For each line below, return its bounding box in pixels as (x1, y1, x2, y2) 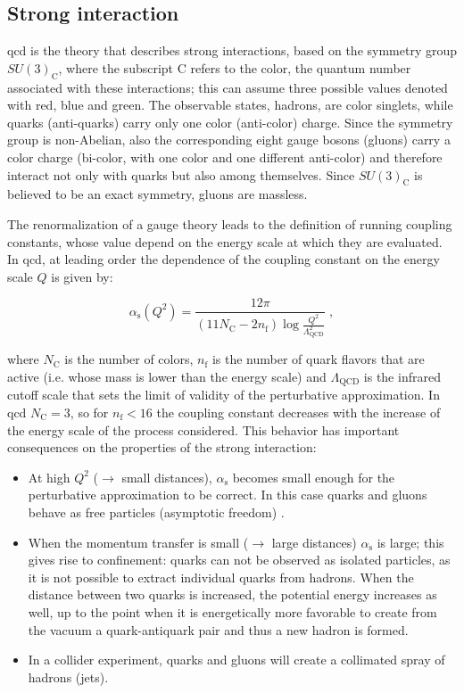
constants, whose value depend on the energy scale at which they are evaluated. (7, 232, 443, 251)
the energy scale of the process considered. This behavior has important (7, 420, 400, 439)
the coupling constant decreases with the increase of (156, 403, 441, 422)
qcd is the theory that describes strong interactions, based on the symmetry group (7, 41, 457, 60)
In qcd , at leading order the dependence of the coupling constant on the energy (7, 250, 440, 268)
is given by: (51, 267, 113, 285)
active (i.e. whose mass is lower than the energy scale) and (7, 367, 327, 385)
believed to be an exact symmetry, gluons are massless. (7, 185, 308, 203)
